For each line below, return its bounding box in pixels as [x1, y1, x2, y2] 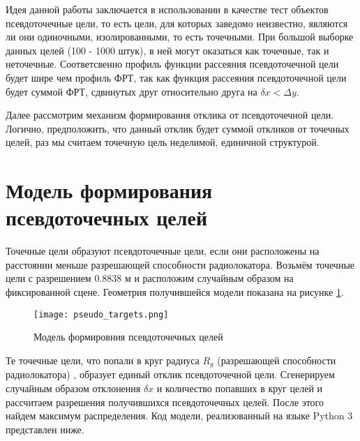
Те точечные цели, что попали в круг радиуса [6, 352, 200, 367]
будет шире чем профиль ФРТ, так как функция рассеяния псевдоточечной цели [6, 70, 347, 84]
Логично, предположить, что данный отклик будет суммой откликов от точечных [6, 121, 350, 135]
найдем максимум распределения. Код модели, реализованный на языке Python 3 [6, 408, 353, 423]
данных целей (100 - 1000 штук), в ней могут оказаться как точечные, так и [6, 43, 329, 57]
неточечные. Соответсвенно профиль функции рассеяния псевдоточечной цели [6, 57, 339, 71]
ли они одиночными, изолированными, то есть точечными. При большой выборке [6, 29, 354, 44]
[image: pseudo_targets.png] [33, 309, 169, 320]
